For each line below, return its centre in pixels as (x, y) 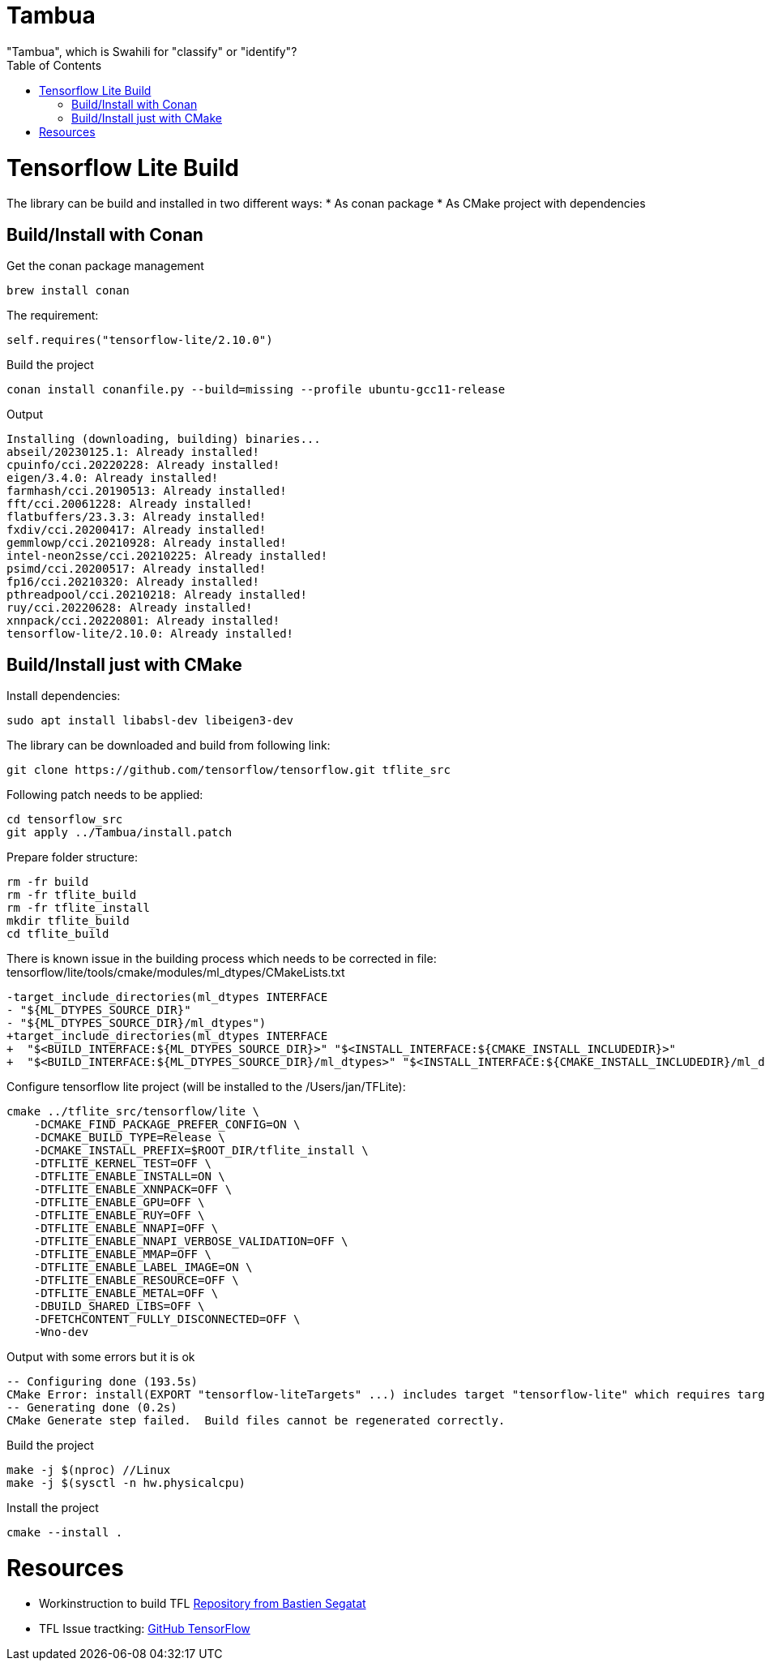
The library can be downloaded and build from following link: (169, 745)
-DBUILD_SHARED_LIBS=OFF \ (119, 1306)
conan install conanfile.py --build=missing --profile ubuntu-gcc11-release (256, 390)
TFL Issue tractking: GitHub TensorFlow (145, 1629)
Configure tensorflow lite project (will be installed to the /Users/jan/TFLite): (206, 1086)
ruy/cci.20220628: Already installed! (130, 608)
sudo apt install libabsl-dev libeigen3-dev (150, 720)
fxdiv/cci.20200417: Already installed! (137, 530)
